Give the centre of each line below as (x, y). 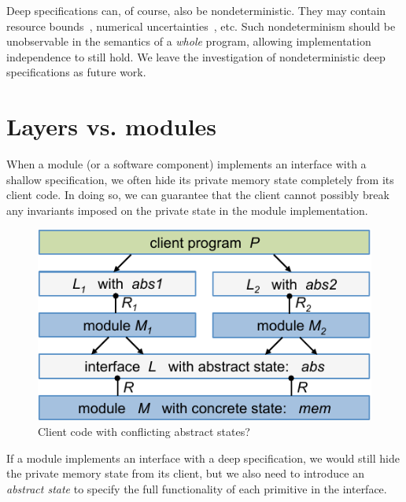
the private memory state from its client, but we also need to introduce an (185, 473)
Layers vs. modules (112, 126)
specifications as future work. (76, 72)
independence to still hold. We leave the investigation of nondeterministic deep (196, 56)
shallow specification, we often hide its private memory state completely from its (200, 179)
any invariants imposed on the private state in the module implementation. (187, 210)
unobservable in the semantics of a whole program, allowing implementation (189, 41)
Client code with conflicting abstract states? (144, 431)
